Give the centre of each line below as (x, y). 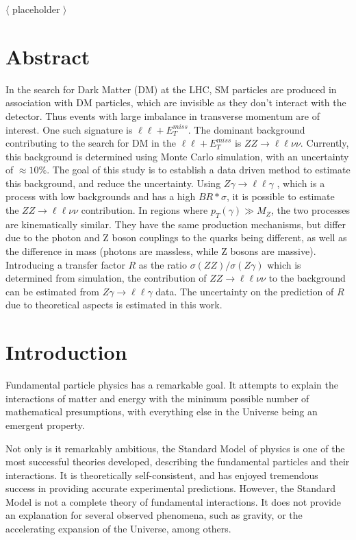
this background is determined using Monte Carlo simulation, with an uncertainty (177, 156)
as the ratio (163, 264)
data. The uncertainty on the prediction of (245, 291)
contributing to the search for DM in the (91, 143)
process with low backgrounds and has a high (101, 196)
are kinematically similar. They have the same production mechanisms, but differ (176, 224)
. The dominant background (246, 129)
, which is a (301, 183)
